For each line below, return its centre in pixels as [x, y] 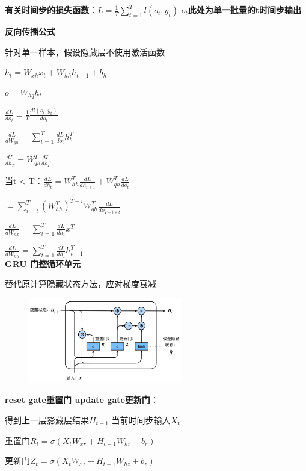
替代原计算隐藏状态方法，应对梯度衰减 [81, 284]
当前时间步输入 [141, 420]
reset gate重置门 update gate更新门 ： [82, 400]
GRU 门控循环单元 [43, 263]
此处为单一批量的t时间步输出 [245, 10]
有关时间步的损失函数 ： [51, 10]
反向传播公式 [30, 31]
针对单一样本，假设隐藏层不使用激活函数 [85, 51]
